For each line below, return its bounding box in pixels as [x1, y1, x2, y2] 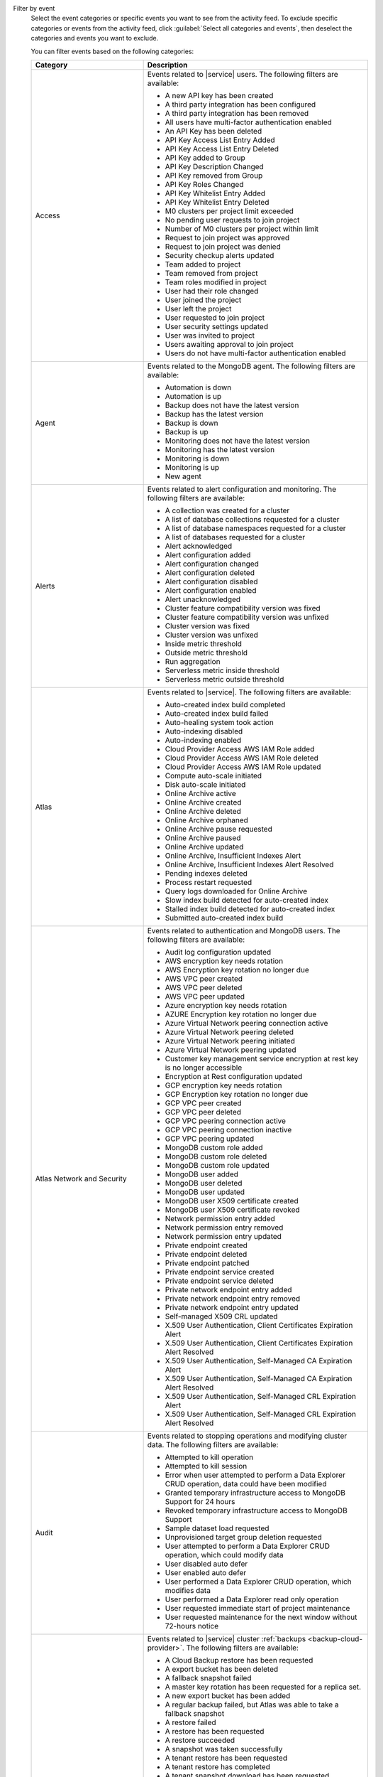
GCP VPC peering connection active [165, 1116, 287, 1126]
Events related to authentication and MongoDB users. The [147, 925, 340, 935]
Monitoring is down [165, 453, 230, 463]
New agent [165, 471, 201, 481]
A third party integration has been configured [165, 100, 316, 109]
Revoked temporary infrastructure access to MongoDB [165, 1505, 348, 1515]
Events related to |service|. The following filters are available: [147, 687, 351, 697]
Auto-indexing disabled [165, 726, 243, 736]
